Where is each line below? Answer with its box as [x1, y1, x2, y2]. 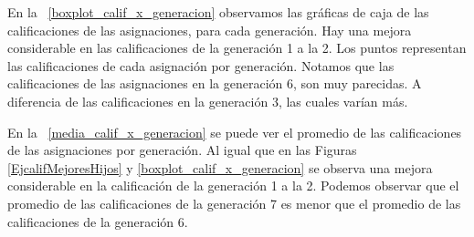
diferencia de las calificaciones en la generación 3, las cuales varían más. [7, 91, 408, 110]
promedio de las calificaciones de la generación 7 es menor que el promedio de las [7, 193, 461, 212]
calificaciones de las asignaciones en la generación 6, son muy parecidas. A [7, 74, 422, 93]
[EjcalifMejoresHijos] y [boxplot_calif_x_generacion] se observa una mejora [7, 158, 433, 177]
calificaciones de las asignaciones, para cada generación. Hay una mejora [7, 20, 412, 39]
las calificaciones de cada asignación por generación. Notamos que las [7, 56, 395, 75]
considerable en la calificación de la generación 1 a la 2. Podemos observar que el [7, 176, 459, 195]
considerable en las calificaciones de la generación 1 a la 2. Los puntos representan [7, 38, 467, 57]
